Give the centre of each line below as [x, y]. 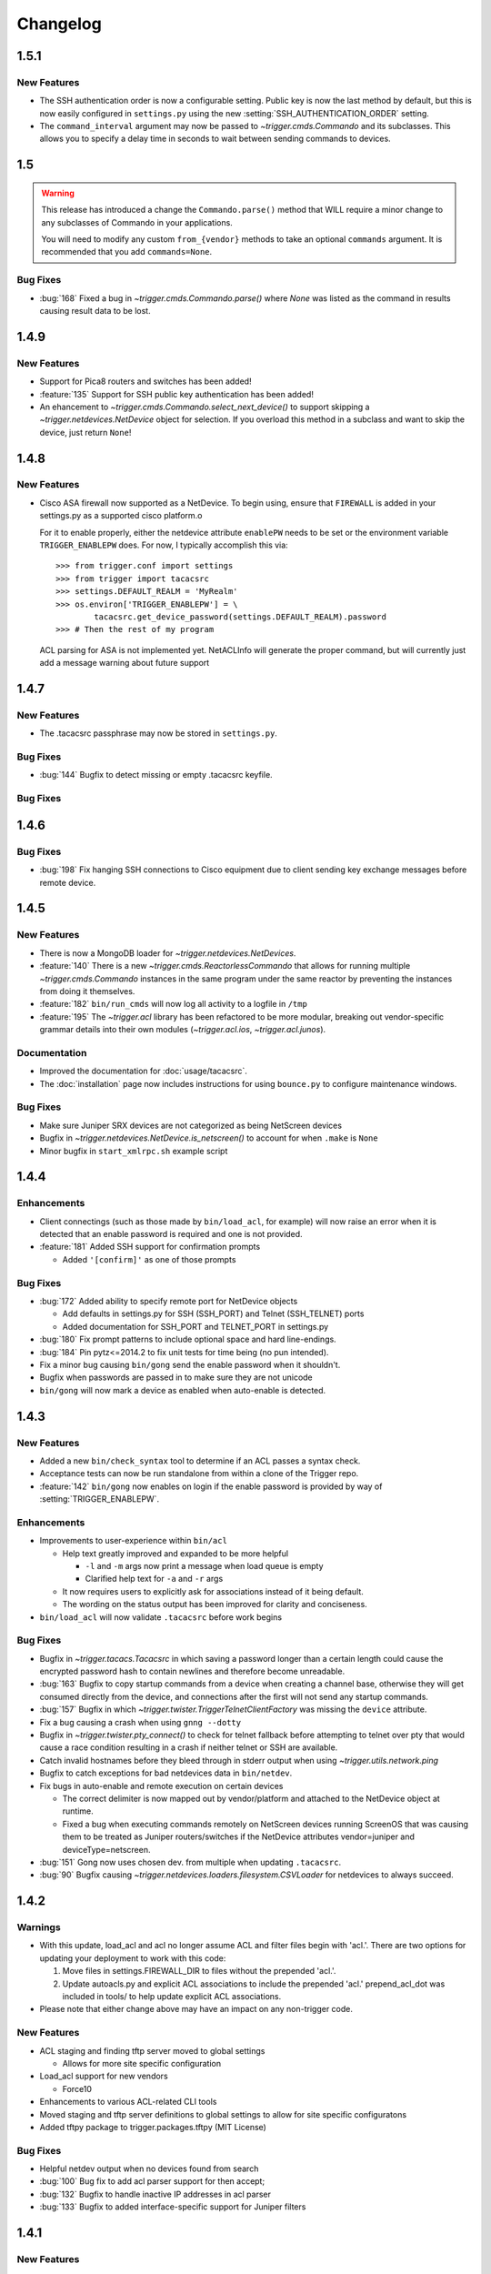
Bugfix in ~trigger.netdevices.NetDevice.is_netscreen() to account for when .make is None [209, 1138]
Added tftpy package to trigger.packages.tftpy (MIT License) [153, 2127]
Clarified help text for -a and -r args [154, 1579]
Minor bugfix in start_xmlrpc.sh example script [134, 1151]
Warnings [39, 1927]
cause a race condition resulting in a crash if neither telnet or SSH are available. [189, 1747]
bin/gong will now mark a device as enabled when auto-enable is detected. [183, 1390]
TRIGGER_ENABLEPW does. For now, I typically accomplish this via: [164, 545]
